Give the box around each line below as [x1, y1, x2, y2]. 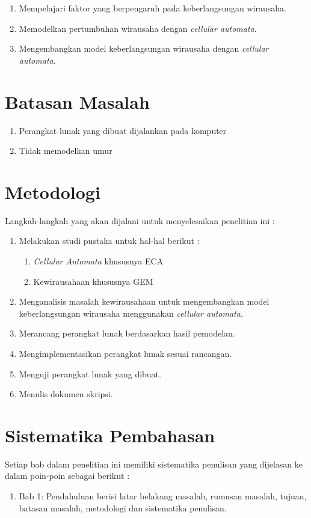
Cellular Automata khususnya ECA [33, 255, 164, 267]
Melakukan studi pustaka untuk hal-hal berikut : [19, 234, 200, 247]
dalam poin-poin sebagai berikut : [5, 469, 130, 482]
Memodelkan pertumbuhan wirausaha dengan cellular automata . [19, 22, 257, 34]
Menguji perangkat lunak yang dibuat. [19, 367, 161, 380]
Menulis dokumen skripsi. [19, 388, 113, 400]
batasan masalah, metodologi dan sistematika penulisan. [19, 501, 227, 514]
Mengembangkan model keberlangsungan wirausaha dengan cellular [19, 42, 269, 55]
